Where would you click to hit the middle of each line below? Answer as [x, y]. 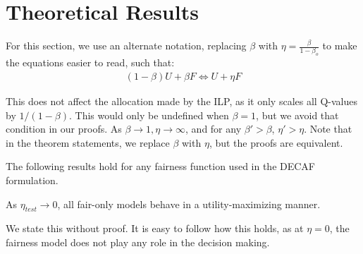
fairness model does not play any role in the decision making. [138, 242]
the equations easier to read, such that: [90, 62]
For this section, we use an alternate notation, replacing [126, 46]
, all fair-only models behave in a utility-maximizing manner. [189, 204]
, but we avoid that [297, 115]
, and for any [214, 129]
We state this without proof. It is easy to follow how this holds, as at [155, 228]
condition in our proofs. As [64, 129]
